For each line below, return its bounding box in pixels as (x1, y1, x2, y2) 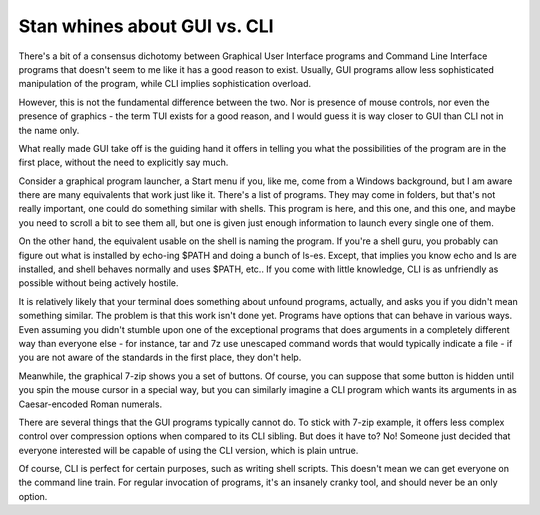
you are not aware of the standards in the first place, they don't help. (18, 351, 302, 364)
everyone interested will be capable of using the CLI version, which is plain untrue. (18, 444, 359, 456)
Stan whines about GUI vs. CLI (18, 15, 274, 37)
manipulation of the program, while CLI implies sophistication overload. (18, 78, 312, 90)
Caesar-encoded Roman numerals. (18, 398, 163, 410)
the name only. (18, 124, 80, 136)
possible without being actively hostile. (18, 277, 179, 289)
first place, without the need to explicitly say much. (18, 156, 229, 169)
